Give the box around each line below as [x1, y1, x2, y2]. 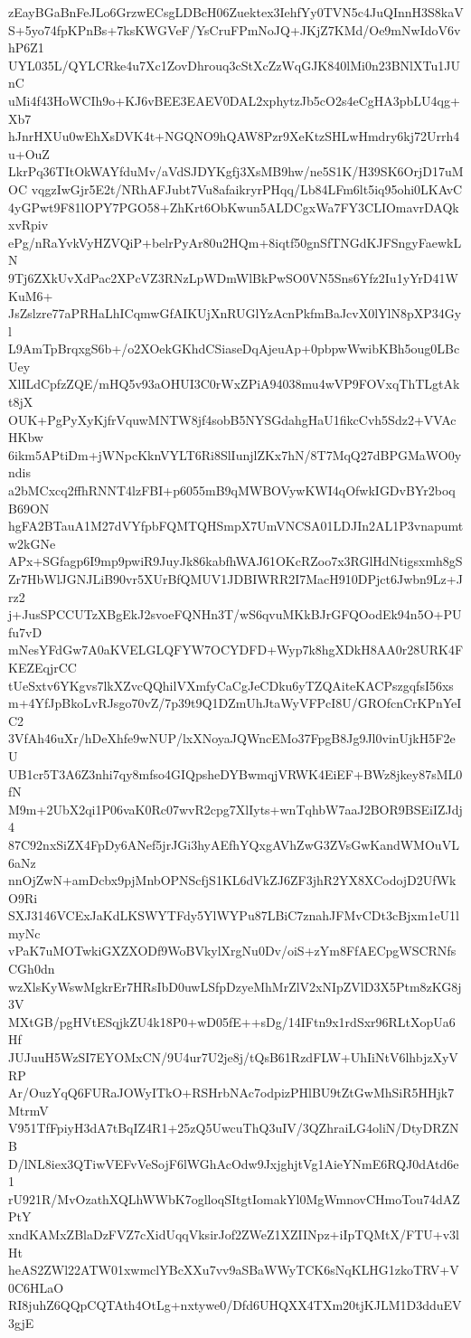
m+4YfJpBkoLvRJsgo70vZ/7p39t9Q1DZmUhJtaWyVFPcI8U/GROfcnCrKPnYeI [8, 693, 462, 712]
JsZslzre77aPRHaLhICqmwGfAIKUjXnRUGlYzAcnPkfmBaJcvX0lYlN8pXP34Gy [8, 304, 462, 323]
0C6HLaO [8, 1277, 64, 1296]
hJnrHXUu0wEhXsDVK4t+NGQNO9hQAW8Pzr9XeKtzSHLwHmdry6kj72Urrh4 [8, 127, 460, 146]
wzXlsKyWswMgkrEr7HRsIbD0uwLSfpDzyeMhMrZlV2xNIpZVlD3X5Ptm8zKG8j [8, 976, 462, 995]
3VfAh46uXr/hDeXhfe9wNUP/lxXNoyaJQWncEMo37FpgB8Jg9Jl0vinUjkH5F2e [8, 729, 456, 748]
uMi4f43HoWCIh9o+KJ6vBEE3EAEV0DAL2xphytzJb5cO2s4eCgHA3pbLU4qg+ [8, 90, 460, 109]
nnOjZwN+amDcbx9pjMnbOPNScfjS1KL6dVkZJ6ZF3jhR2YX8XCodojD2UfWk [8, 871, 457, 890]
